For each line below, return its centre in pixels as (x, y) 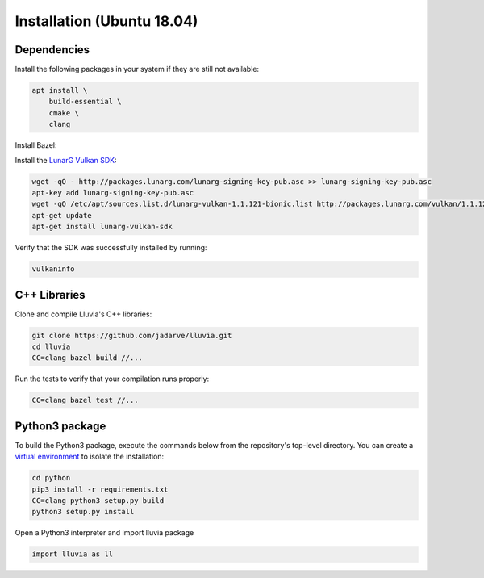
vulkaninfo (53, 269)
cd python (51, 478)
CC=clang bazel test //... (85, 400)
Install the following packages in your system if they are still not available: (137, 69)
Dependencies (52, 50)
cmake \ (64, 113)
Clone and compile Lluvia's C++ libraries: (83, 314)
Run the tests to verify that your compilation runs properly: (112, 379)
